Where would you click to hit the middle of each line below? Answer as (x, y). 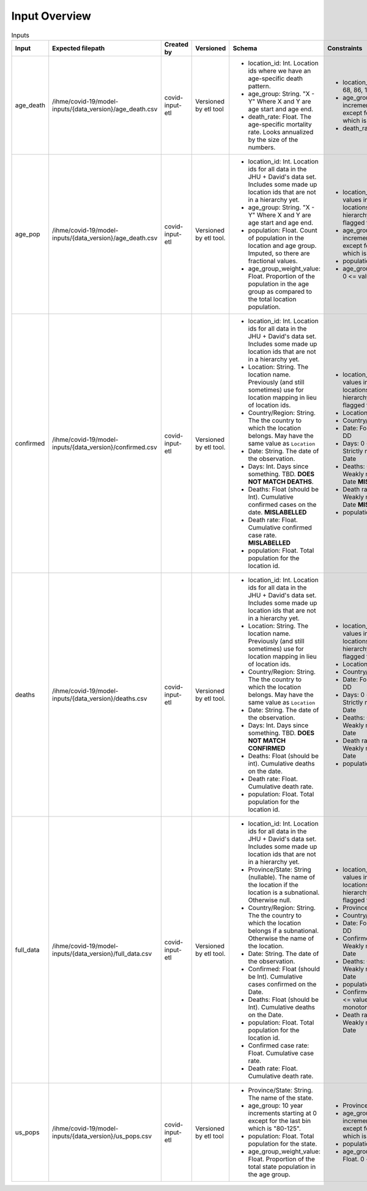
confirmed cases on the (282, 504)
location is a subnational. (284, 892)
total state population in (282, 1167)
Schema (245, 48)
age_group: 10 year (276, 1105)
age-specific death (275, 78)
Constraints (345, 48)
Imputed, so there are (279, 253)
